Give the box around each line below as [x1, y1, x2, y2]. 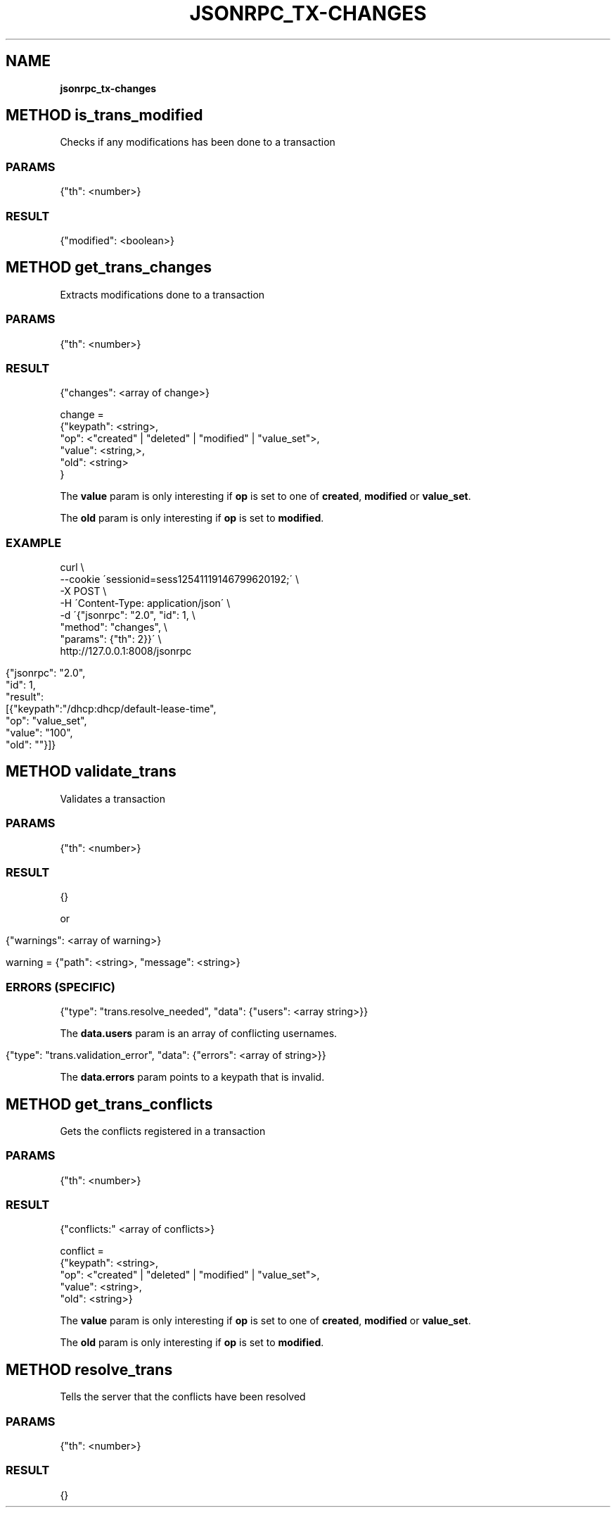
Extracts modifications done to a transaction [60, 288, 265, 301]
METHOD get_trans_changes [6, 258, 212, 277]
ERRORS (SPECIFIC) [6, 979, 115, 994]
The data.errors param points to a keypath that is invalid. [60, 1071, 325, 1084]
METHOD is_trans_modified [6, 106, 203, 125]
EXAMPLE [6, 535, 62, 550]
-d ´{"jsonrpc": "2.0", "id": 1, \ [60, 609, 195, 622]
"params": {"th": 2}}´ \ [60, 633, 162, 646]
